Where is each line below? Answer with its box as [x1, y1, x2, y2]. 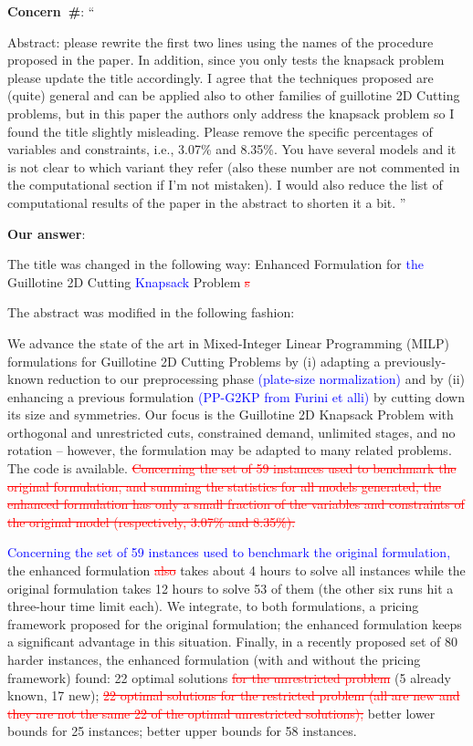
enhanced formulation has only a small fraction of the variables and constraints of [7, 494, 465, 513]
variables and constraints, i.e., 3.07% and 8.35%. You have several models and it [7, 140, 457, 159]
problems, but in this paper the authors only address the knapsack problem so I [7, 103, 455, 122]
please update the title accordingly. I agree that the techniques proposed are [7, 67, 434, 87]
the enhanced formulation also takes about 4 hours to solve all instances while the [7, 561, 466, 580]
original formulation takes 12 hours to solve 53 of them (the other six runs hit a [7, 578, 454, 597]
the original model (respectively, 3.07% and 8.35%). [7, 512, 296, 531]
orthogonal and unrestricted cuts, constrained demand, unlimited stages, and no [7, 422, 456, 441]
